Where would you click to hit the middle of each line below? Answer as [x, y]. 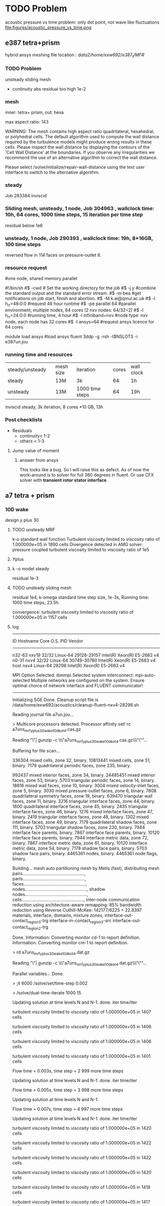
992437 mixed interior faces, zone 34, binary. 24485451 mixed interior [84, 775]
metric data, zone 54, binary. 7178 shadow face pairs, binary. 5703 [80, 848]
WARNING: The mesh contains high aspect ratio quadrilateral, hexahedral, [80, 131]
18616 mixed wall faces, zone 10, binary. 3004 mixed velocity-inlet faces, [86, 785]
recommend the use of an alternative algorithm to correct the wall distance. [82, 157]
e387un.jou [17, 341]
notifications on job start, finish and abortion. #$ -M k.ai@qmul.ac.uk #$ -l [80, 299]
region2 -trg [38, 927]
